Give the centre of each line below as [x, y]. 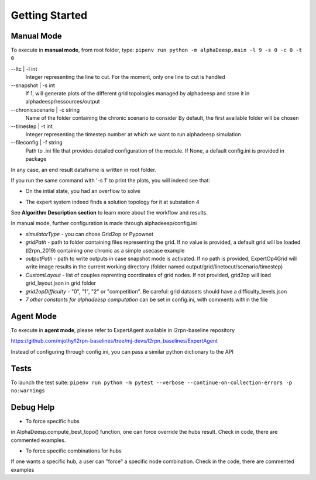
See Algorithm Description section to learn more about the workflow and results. [109, 213]
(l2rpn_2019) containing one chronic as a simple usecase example [105, 250]
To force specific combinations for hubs [74, 451]
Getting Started [49, 15]
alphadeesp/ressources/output [63, 102]
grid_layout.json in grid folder [61, 283]
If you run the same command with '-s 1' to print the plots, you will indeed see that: [111, 180]
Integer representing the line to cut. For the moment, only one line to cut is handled [125, 77]
